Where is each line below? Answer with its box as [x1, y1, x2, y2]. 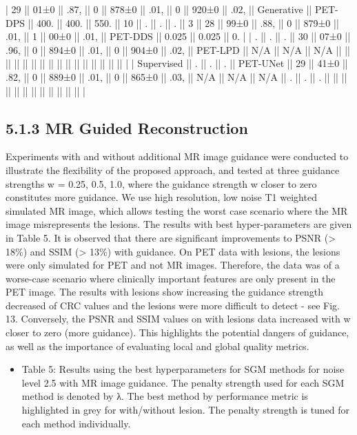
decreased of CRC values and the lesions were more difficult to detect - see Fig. [6, 298, 340, 312]
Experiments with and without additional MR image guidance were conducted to [6, 149, 349, 164]
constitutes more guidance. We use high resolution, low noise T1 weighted [6, 190, 317, 204]
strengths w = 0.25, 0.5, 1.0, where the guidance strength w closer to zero [6, 176, 317, 191]
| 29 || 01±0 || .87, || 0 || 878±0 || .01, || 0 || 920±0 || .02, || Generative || [6, 2, 312, 16]
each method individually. [21, 416, 131, 430]
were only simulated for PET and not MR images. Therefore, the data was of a [6, 258, 340, 272]
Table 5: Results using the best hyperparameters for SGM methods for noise [21, 362, 345, 376]
